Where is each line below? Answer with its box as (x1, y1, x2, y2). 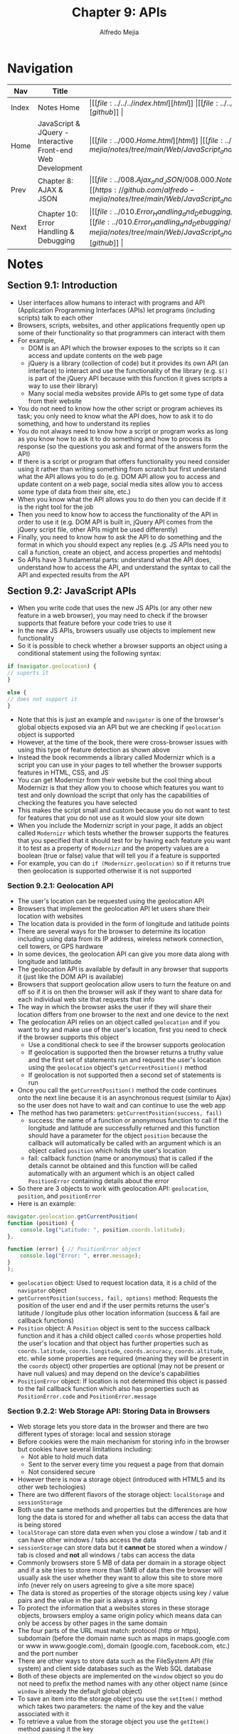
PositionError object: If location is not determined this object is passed (17, 1377, 227, 1385)
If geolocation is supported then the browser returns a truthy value (28, 1048, 223, 1056)
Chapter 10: (37, 209, 78, 219)
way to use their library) (28, 382, 98, 390)
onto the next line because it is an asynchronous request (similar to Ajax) (17, 1093, 232, 1102)
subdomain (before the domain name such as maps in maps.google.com (17, 1634, 230, 1643)
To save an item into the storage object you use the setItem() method (17, 1695, 223, 1703)
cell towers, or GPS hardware (17, 942, 104, 950)
